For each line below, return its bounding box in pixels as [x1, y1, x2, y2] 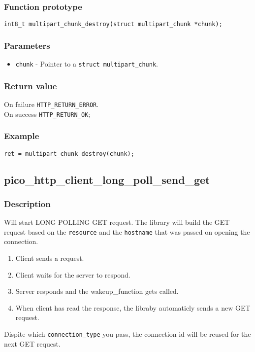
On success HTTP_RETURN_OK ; [4, 108, 91, 119]
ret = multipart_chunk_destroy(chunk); [4, 150, 134, 157]
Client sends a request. [15, 253, 84, 263]
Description [4, 197, 51, 210]
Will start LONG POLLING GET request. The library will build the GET [4, 217, 230, 227]
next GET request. [4, 338, 61, 349]
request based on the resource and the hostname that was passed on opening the [4, 226, 250, 237]
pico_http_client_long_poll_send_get [4, 172, 210, 187]
